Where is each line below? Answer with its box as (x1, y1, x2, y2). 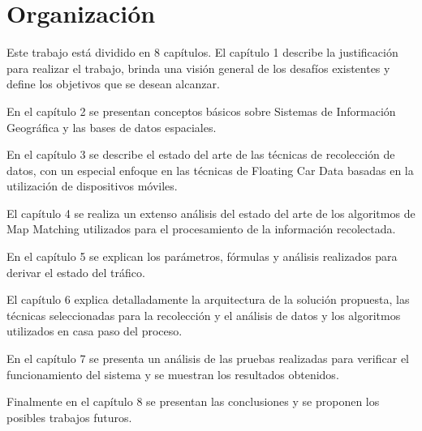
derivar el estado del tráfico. (6, 263, 145, 280)
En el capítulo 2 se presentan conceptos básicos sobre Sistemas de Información (6, 102, 396, 119)
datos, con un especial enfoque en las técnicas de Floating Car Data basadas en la (6, 161, 414, 178)
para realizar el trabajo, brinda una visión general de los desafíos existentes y (6, 59, 390, 76)
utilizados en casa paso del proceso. (6, 322, 183, 339)
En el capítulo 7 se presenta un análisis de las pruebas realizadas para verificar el (6, 350, 410, 367)
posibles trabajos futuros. (6, 408, 132, 425)
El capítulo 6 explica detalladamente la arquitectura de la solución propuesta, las (6, 291, 410, 308)
